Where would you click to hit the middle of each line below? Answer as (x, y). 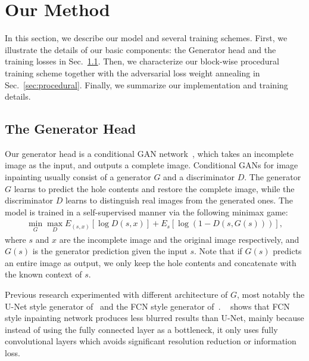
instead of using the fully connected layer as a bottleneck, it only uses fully (141, 329)
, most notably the (271, 294)
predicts (287, 251)
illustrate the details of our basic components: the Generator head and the (141, 49)
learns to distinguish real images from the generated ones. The (179, 200)
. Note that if (218, 251)
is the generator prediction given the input (110, 251)
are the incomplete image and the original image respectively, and (179, 239)
